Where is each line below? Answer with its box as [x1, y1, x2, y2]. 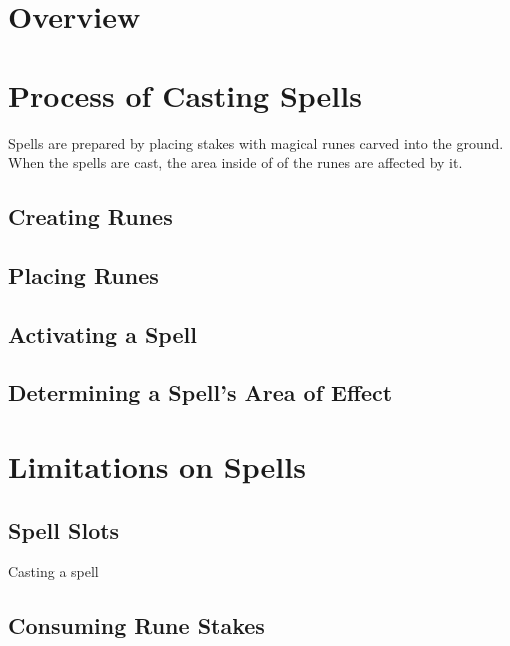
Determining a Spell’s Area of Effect [8, 377, 393, 408]
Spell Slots [8, 514, 120, 545]
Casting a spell [8, 561, 99, 582]
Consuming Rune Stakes [8, 610, 265, 641]
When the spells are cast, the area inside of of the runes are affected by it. [8, 152, 463, 173]
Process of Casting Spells [8, 74, 362, 115]
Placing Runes [8, 259, 159, 290]
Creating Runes [8, 201, 173, 232]
